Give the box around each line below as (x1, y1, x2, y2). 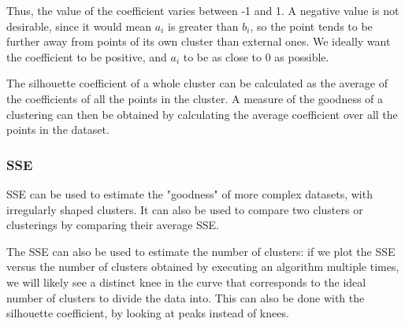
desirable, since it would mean (6, 17, 152, 34)
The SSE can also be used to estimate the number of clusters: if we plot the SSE (6, 243, 396, 259)
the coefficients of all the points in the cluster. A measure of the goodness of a (6, 90, 384, 106)
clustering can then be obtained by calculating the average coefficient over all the (6, 106, 398, 122)
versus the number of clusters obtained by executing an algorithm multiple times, (6, 258, 399, 275)
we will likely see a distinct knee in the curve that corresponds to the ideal (6, 273, 366, 290)
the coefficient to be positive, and (6, 48, 167, 65)
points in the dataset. (6, 121, 110, 138)
